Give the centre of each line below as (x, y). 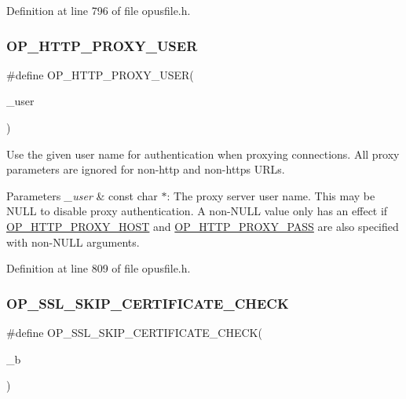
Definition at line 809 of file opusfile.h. (99, 268)
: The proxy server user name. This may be (271, 195)
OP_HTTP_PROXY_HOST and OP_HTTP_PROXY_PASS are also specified (203, 226)
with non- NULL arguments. (73, 242)
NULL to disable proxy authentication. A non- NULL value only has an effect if (197, 211)
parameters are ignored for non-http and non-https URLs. (146, 169)
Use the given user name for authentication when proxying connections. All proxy (203, 154)
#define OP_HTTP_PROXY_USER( (100, 74)
